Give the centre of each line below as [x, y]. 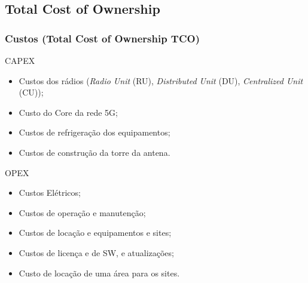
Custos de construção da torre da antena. [94, 152]
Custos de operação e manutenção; [82, 212]
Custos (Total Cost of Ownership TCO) [102, 38]
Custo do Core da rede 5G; [68, 112]
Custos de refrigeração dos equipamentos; [94, 132]
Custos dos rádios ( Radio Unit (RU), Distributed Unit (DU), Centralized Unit [161, 80]
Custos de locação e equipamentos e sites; [95, 233]
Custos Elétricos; [50, 193]
